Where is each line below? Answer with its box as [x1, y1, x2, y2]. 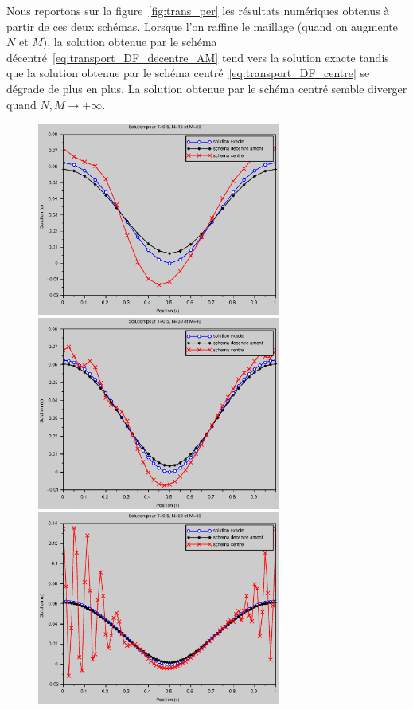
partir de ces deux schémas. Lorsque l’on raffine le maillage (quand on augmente [6, 18, 398, 34]
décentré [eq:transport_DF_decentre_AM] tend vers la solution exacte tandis [6, 49, 389, 65]
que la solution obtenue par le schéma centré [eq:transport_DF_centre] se [6, 65, 370, 81]
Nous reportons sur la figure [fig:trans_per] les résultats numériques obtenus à [6, 2, 390, 18]
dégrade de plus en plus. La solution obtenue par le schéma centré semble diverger [6, 80, 407, 96]
